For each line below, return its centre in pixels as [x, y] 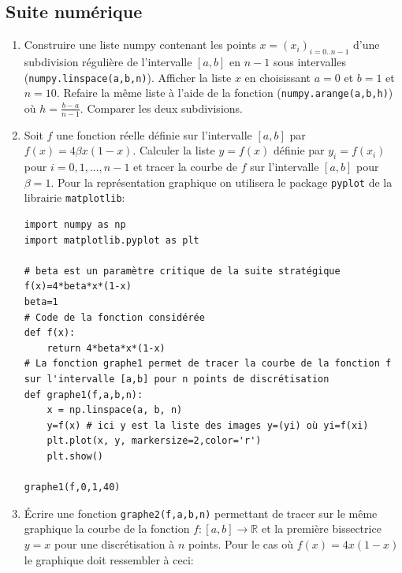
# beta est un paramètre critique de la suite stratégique [182, 271]
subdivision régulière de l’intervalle [108, 61]
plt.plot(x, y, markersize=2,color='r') [154, 441]
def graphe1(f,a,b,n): [84, 394]
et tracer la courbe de [185, 167]
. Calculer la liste [174, 150]
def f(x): [50, 333]
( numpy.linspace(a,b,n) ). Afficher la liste [128, 77]
